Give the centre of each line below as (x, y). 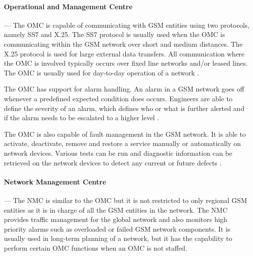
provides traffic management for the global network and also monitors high (116, 219)
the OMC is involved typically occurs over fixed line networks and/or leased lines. (126, 63)
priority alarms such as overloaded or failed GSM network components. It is (117, 229)
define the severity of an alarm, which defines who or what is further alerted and (124, 108)
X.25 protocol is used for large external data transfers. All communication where (124, 53)
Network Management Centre (55, 181)
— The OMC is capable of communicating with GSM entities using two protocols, (127, 25)
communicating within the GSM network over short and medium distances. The (123, 44)
